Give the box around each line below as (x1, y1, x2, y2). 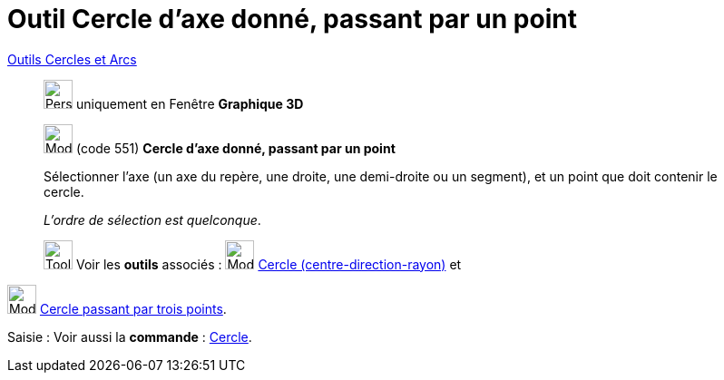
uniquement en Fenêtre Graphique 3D (75, 95, 304, 112)
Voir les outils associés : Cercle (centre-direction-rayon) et (75, 256, 462, 272)
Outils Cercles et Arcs (7, 51, 137, 67)
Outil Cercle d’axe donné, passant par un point (7, 4, 577, 34)
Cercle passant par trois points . (39, 300, 227, 317)
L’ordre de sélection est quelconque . (44, 211, 261, 228)
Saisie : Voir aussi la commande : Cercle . (7, 328, 252, 345)
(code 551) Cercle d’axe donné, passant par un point (75, 140, 396, 156)
